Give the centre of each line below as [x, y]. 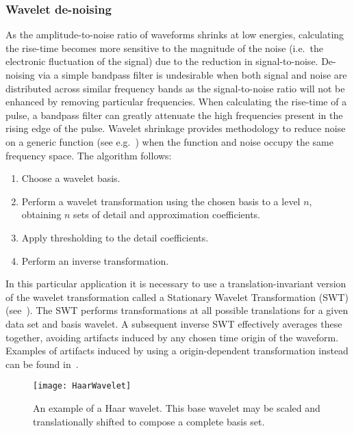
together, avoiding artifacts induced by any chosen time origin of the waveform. [172, 337]
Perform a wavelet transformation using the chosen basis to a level [161, 201]
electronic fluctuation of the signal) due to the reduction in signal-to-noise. [162, 61]
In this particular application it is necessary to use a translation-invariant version [176, 284]
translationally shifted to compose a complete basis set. [149, 421]
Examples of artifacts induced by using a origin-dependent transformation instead [177, 351]
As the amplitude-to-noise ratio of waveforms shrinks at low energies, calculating [175, 35]
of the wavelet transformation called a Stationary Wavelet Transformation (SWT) [177, 297]
